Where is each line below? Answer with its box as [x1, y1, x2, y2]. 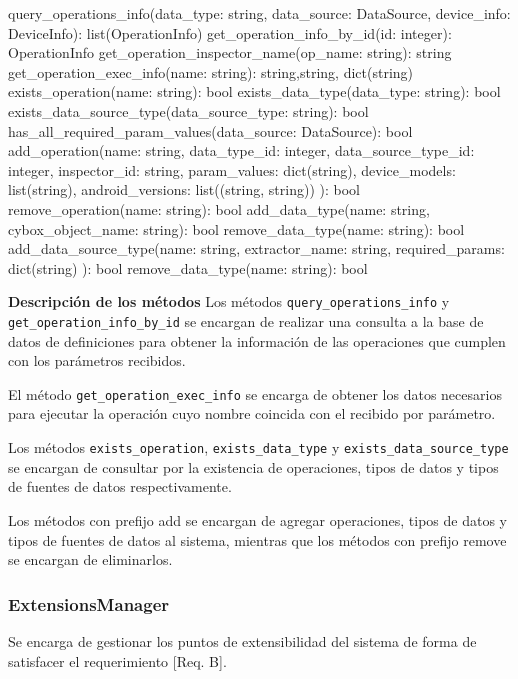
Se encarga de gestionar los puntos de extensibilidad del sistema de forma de [8, 630, 477, 651]
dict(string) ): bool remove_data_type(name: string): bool [8, 257, 368, 278]
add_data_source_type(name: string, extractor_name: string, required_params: [8, 238, 505, 259]
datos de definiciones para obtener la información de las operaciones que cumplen [8, 330, 506, 351]
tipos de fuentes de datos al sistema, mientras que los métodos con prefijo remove [8, 529, 507, 550]
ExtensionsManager [8, 591, 170, 616]
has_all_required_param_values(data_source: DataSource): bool [8, 120, 413, 141]
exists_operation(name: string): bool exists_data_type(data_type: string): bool [8, 81, 501, 102]
